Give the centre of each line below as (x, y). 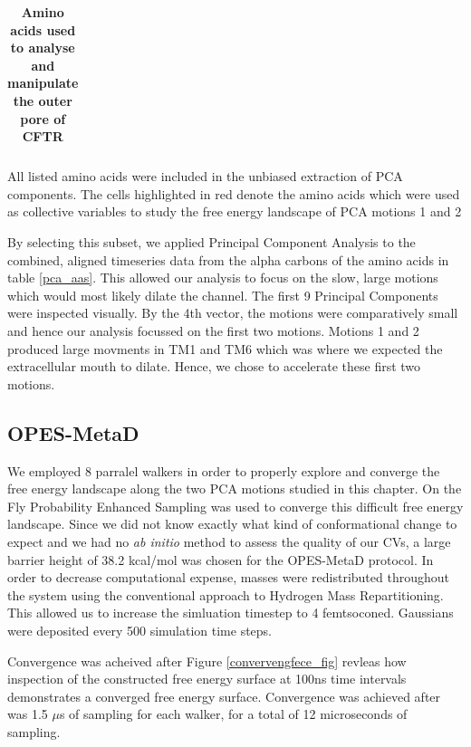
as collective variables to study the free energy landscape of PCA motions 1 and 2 (235, 211)
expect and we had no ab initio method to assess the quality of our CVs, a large (229, 541)
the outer (43, 100)
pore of (43, 118)
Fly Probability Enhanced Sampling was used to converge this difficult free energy (235, 506)
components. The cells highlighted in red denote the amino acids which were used (234, 193)
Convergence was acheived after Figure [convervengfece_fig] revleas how (207, 661)
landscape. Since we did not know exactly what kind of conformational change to (232, 524)
